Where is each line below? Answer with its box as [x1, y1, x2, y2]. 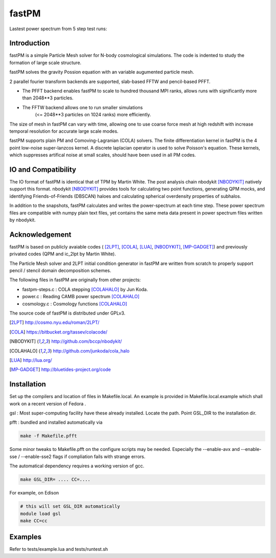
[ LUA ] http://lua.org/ [9, 357, 52, 363]
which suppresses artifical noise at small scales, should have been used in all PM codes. [9, 152, 196, 158]
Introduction [9, 39, 50, 48]
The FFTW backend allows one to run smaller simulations [22, 104, 143, 110]
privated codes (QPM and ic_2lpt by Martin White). [9, 251, 116, 257]
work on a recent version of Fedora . [9, 400, 86, 407]
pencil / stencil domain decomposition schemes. [9, 267, 111, 274]
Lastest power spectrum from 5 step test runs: [9, 26, 107, 32]
